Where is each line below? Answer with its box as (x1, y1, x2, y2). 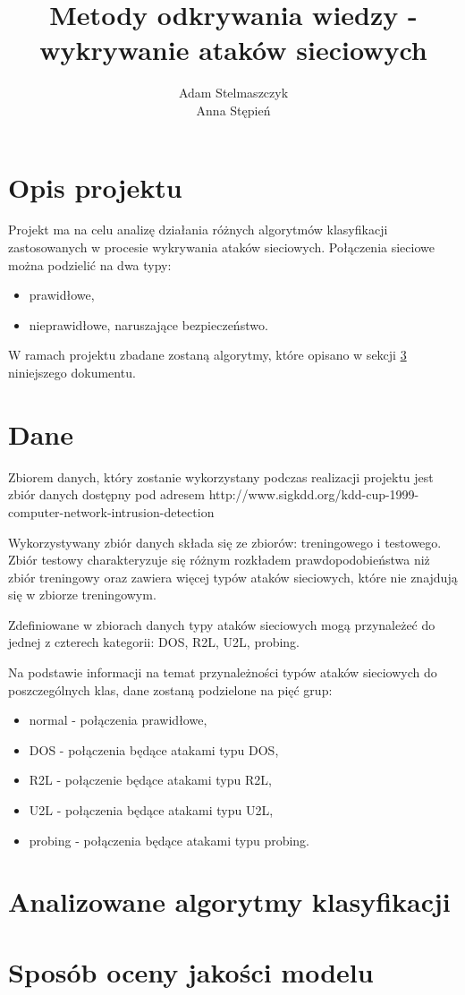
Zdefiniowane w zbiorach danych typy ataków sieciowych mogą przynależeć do (8, 615, 435, 634)
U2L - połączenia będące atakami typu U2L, (29, 801, 274, 820)
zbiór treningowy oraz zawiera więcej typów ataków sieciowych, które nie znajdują (8, 567, 458, 586)
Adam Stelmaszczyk (178, 83, 289, 102)
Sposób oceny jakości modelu (8, 953, 374, 990)
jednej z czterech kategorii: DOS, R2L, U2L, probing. (8, 633, 300, 651)
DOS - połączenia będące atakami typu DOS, (29, 740, 279, 759)
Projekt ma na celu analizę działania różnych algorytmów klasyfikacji (8, 220, 388, 239)
